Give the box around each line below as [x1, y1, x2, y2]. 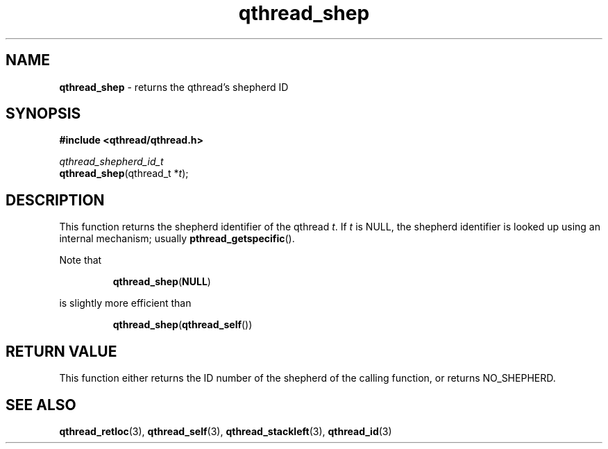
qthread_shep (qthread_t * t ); [59, 167, 189, 180]
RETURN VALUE [6, 342, 117, 360]
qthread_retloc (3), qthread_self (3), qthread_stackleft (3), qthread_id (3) [59, 425, 392, 437]
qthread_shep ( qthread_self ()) [112, 319, 253, 331]
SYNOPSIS [6, 105, 81, 123]
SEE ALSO [6, 396, 76, 414]
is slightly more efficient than [59, 297, 192, 310]
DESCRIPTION [6, 191, 105, 209]
